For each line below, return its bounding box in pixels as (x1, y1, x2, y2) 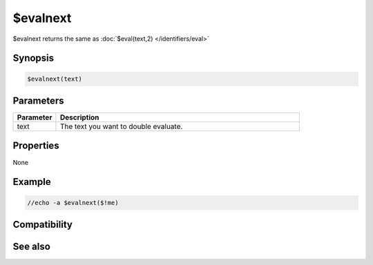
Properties (12, 140, 59, 152)
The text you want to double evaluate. (59, 121, 183, 131)
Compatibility (12, 218, 73, 230)
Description (59, 112, 99, 122)
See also (12, 240, 51, 252)
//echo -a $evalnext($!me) (27, 199, 119, 206)
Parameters (12, 95, 64, 106)
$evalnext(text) (27, 75, 83, 83)
